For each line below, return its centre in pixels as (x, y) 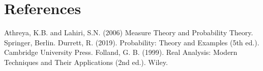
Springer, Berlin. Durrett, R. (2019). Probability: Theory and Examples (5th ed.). (132, 42)
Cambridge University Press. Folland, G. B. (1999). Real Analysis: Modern (121, 52)
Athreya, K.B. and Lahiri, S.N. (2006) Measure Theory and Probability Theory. (129, 32)
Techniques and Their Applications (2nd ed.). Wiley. (86, 62)
